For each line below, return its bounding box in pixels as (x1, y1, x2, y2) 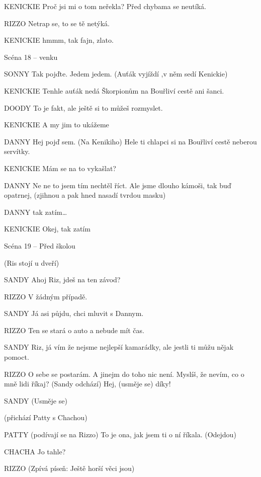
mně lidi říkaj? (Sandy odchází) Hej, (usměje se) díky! (4, 378, 171, 389)
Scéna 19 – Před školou (4, 240, 75, 251)
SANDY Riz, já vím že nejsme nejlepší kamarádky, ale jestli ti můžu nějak (4, 342, 234, 352)
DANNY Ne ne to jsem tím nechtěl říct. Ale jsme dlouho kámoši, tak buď (4, 180, 231, 190)
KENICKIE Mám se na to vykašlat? (4, 163, 116, 173)
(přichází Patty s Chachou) (4, 412, 88, 423)
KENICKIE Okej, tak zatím (4, 223, 91, 234)
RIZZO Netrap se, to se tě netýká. (4, 18, 110, 28)
